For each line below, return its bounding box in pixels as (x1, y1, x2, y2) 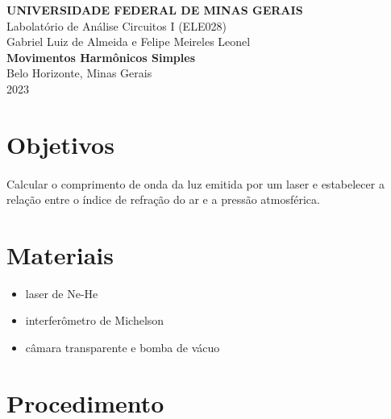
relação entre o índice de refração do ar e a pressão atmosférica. (6, 191, 320, 208)
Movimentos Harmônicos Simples (6, 48, 195, 65)
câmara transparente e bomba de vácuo (25, 339, 220, 356)
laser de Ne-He (25, 284, 98, 301)
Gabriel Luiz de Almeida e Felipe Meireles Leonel (6, 33, 251, 50)
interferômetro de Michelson (25, 312, 164, 329)
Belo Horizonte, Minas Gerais (6, 64, 152, 81)
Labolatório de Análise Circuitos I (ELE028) (6, 17, 227, 34)
